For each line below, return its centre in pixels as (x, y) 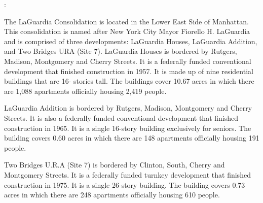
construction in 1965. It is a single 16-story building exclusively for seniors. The (128, 128)
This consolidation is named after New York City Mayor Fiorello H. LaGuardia (127, 31)
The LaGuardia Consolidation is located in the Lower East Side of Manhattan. (126, 21)
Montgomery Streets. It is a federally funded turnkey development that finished (127, 174)
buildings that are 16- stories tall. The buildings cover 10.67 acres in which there (129, 81)
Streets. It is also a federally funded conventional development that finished (121, 117)
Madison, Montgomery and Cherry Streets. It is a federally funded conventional (128, 61)
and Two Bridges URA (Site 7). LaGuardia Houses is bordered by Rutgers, (121, 51)
